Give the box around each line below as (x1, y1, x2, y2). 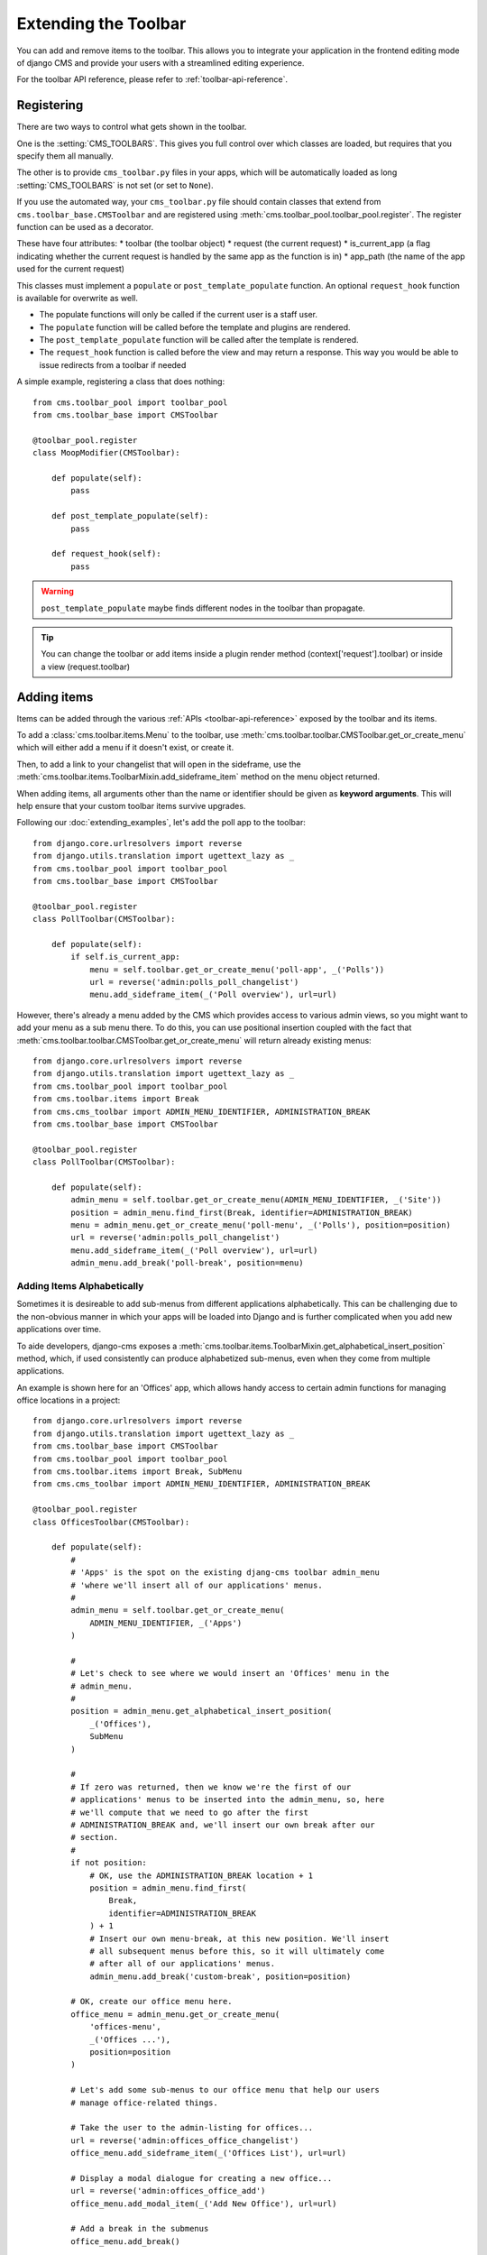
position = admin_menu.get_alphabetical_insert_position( (70, 1706, 333, 1717)
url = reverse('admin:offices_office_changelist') (70, 2135, 299, 2146)
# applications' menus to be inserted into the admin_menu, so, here (70, 1795, 385, 1805)
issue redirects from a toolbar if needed (39, 359, 187, 370)
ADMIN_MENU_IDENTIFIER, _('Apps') (89, 1617, 243, 1628)
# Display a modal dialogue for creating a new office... (70, 2173, 333, 2183)
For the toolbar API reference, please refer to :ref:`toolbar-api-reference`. (16, 74, 289, 85)
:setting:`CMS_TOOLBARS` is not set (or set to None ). (16, 179, 214, 190)
